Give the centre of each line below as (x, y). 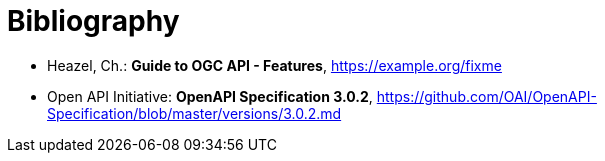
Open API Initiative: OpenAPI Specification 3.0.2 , (210, 96)
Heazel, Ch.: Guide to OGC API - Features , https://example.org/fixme (274, 65)
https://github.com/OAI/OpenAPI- (486, 96)
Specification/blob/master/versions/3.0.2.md (194, 113)
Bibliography (93, 21)
